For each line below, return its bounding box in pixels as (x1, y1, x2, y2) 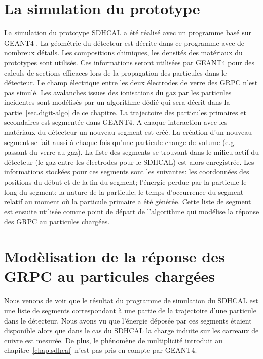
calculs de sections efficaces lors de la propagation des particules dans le (4, 67, 227, 78)
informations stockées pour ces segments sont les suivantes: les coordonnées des (4, 166, 249, 177)
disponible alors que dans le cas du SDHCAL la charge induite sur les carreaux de (4, 325, 259, 336)
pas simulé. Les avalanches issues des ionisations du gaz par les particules (4, 87, 232, 97)
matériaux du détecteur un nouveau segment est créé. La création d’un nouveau (4, 127, 252, 137)
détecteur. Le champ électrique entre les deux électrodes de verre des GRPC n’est (4, 77, 258, 88)
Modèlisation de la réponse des (4, 246, 225, 267)
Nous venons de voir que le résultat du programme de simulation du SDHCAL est (4, 295, 258, 306)
